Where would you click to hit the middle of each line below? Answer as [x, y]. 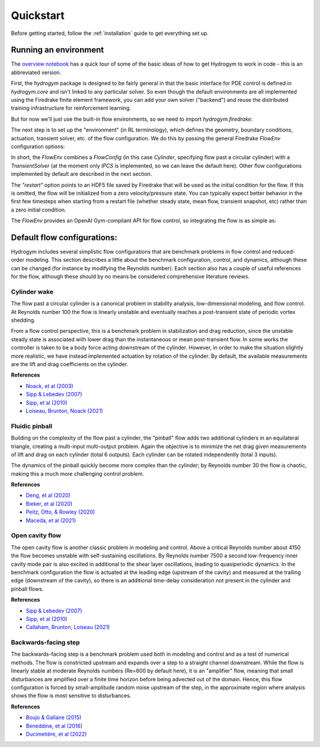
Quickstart [38, 15]
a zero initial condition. [39, 210]
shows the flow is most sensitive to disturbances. [71, 695]
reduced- [284, 251]
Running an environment [57, 50]
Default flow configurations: [64, 237]
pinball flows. [27, 589]
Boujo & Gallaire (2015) [54, 717]
